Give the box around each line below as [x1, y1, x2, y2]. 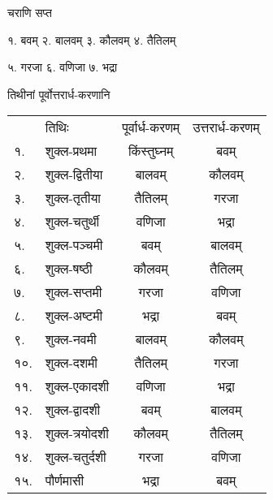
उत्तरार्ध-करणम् [193, 118, 260, 137]
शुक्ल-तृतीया [45, 188, 101, 208]
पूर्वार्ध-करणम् [122, 118, 180, 137]
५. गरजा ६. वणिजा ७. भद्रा [7, 58, 118, 75]
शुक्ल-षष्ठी [45, 259, 93, 278]
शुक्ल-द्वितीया [45, 165, 103, 184]
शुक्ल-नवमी [45, 330, 97, 349]
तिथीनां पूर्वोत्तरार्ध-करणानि [7, 85, 110, 102]
